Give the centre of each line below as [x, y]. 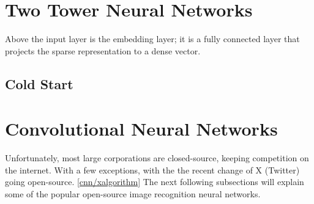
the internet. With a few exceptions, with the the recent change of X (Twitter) [152, 169]
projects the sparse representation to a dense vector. [103, 50]
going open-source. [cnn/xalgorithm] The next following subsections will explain [155, 182]
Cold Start [39, 83]
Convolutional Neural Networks [141, 129]
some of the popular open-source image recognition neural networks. [133, 194]
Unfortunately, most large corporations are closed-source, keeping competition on [157, 158]
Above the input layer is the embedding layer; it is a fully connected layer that [152, 39]
